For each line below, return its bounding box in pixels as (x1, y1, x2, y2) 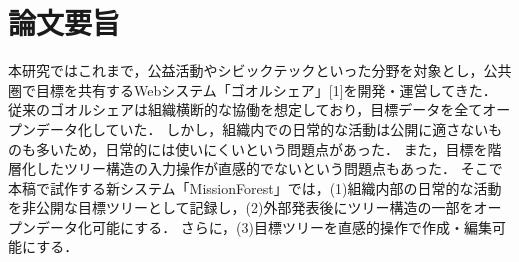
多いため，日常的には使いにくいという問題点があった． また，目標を (35, 138, 488, 159)
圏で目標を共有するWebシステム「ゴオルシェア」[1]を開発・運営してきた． (8, 79, 497, 100)
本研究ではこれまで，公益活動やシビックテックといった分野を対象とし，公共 (8, 60, 512, 81)
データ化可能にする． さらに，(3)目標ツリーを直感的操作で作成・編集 (35, 216, 492, 237)
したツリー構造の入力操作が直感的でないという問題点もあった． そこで (35, 158, 503, 179)
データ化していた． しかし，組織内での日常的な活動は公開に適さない (35, 118, 489, 139)
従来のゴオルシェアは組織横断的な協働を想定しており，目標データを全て (8, 99, 483, 120)
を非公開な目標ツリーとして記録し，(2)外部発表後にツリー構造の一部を (8, 197, 474, 218)
